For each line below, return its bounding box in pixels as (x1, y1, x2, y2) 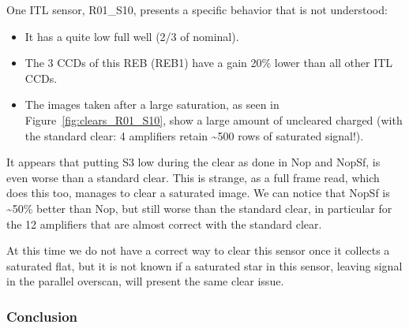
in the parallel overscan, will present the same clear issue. (6, 273, 284, 289)
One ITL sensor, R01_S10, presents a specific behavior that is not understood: (6, 2, 388, 17)
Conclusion (6, 306, 77, 326)
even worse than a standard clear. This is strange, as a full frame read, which (6, 169, 380, 185)
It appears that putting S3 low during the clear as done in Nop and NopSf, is (6, 154, 381, 170)
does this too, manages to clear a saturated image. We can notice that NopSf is (6, 184, 390, 201)
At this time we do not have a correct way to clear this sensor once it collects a (6, 242, 390, 259)
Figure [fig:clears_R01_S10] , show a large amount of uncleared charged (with (24, 111, 403, 128)
